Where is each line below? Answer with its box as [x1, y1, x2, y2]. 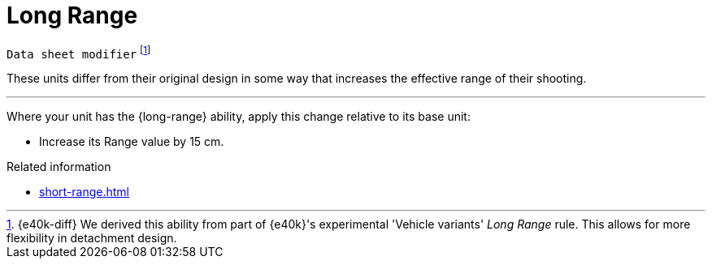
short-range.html [39, 185, 129, 199]
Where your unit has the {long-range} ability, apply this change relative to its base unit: [7, 109, 471, 124]
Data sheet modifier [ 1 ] [7, 44, 151, 61]
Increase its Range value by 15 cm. [39, 135, 224, 149]
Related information [7, 160, 111, 174]
